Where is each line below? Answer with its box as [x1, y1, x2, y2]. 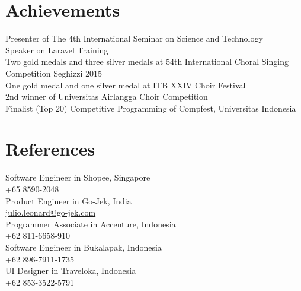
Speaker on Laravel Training [5, 43, 108, 56]
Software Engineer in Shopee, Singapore [5, 171, 150, 184]
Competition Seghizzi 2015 [5, 67, 102, 79]
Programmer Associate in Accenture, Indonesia [5, 217, 176, 230]
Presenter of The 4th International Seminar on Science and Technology [5, 32, 263, 45]
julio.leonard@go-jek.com [5, 206, 96, 219]
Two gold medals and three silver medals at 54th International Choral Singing [5, 55, 289, 68]
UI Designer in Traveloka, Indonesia [5, 264, 136, 277]
